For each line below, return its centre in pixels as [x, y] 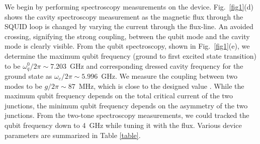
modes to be [23, 86]
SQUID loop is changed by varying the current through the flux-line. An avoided [129, 26]
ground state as [28, 76]
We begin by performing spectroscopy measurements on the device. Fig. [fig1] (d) [129, 7]
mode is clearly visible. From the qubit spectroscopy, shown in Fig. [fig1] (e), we [127, 46]
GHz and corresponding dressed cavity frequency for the [157, 65]
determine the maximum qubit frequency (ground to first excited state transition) [131, 55]
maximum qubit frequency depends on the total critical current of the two [119, 96]
